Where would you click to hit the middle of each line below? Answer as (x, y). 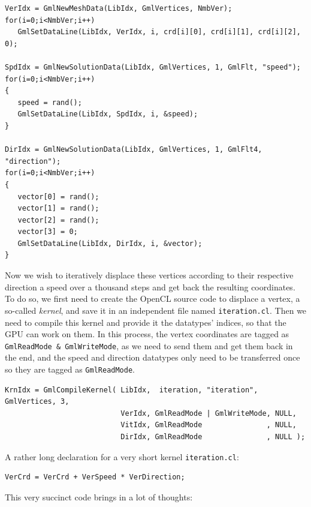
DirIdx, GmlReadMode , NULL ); (213, 436)
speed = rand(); (50, 102)
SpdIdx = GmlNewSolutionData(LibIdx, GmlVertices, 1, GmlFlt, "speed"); (153, 67)
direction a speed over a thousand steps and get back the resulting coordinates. (150, 286)
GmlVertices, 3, (37, 402)
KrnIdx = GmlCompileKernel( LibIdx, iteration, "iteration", (132, 390)
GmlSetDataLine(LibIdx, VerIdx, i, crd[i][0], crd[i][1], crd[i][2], (159, 32)
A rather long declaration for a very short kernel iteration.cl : (122, 456)
